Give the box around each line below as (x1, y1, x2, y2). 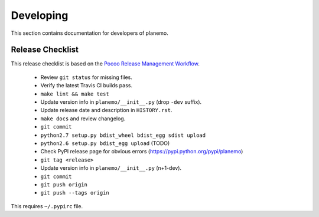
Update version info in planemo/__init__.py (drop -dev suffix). (40, 98, 202, 106)
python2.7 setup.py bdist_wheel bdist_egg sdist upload (40, 131, 206, 139)
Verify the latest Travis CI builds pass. (40, 82, 133, 89)
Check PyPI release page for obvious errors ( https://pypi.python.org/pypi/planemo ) (40, 148, 243, 155)
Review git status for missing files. (40, 74, 133, 81)
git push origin (40, 181, 88, 188)
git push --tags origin (40, 189, 109, 196)
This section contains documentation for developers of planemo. (11, 29, 168, 37)
